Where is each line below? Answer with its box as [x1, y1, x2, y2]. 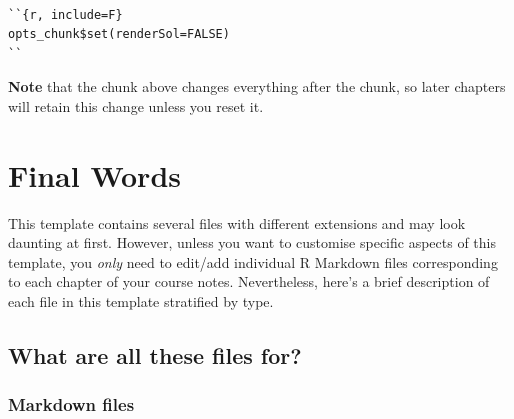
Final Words [8, 154, 181, 195]
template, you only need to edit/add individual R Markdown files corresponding [8, 251, 498, 272]
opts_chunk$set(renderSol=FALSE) [8, 27, 230, 42]
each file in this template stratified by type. [8, 291, 274, 312]
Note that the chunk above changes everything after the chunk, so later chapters [8, 76, 506, 97]
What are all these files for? [8, 340, 302, 371]
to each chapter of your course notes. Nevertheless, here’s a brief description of [8, 271, 490, 292]
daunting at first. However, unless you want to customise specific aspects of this [8, 232, 496, 253]
